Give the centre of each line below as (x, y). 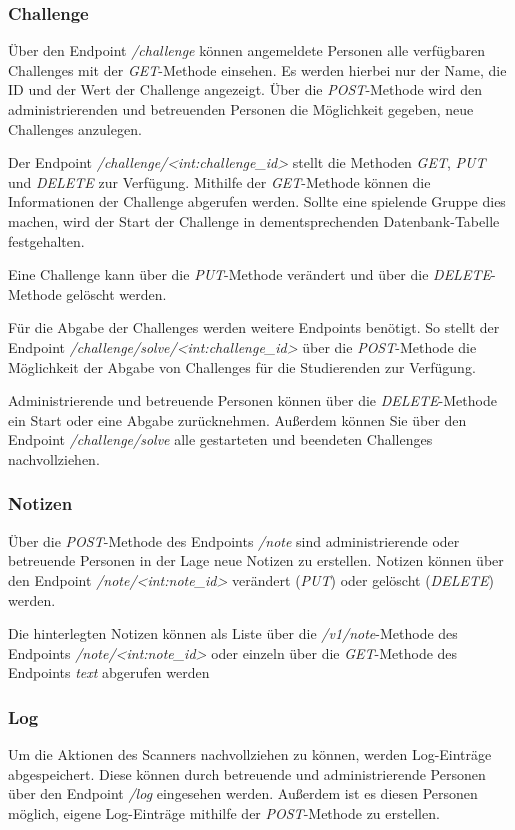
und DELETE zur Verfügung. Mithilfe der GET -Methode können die (219, 181)
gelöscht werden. (116, 293)
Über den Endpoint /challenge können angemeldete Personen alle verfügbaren (247, 50)
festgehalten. (46, 240)
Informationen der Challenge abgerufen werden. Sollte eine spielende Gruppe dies (257, 201)
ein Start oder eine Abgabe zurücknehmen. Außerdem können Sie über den (237, 419)
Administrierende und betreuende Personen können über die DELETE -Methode (252, 400)
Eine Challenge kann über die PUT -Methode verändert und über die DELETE (249, 274)
